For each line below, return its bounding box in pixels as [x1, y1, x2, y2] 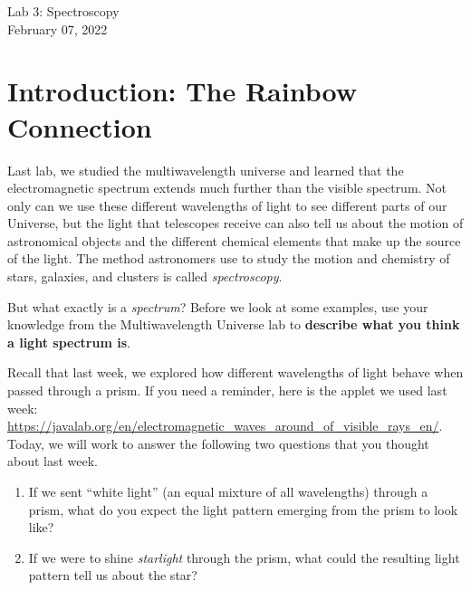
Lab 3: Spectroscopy [7, 2, 120, 20]
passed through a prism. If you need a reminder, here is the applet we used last [7, 381, 447, 400]
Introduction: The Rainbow [7, 72, 357, 109]
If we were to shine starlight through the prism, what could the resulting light [28, 547, 460, 566]
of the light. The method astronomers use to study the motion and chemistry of [7, 249, 450, 268]
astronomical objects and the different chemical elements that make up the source [7, 231, 461, 250]
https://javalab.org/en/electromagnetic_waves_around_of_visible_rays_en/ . [7, 416, 443, 435]
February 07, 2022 [7, 19, 108, 38]
